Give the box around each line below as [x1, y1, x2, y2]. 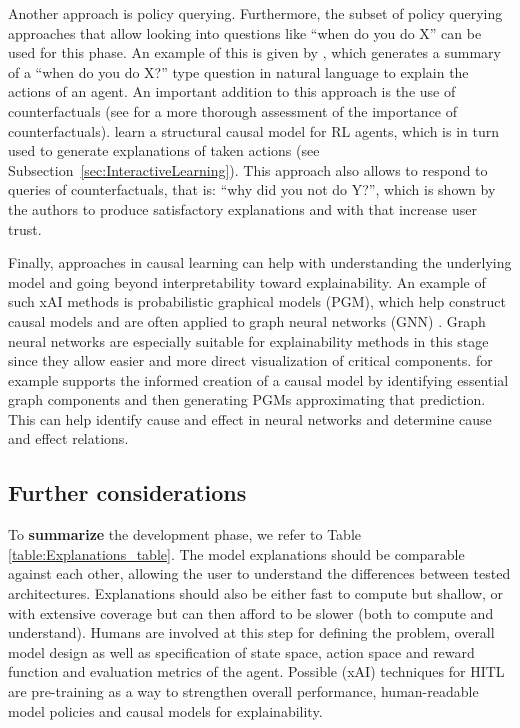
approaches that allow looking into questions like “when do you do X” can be [8, 22, 482, 43]
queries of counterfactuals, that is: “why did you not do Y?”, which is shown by [8, 179, 496, 200]
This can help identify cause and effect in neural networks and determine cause [8, 408, 492, 429]
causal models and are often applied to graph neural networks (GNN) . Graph [8, 310, 486, 331]
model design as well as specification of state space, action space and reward [8, 641, 475, 662]
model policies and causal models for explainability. [8, 700, 323, 721]
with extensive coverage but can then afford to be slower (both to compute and [8, 602, 494, 623]
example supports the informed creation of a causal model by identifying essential [8, 369, 509, 390]
